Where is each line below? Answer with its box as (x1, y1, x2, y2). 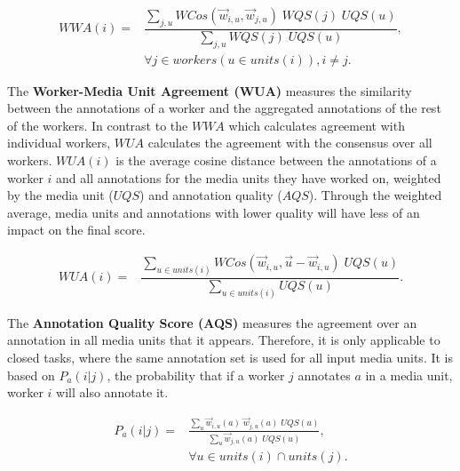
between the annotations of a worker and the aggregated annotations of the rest (7, 99, 441, 117)
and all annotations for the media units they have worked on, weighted (56, 168, 441, 187)
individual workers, (7, 133, 111, 152)
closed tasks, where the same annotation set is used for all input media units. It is (7, 348, 454, 366)
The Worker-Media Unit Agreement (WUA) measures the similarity (7, 81, 412, 100)
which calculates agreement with (228, 116, 405, 134)
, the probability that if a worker (107, 365, 285, 384)
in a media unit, (365, 365, 453, 384)
